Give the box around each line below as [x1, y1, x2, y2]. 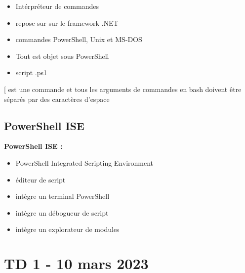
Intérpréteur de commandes [15, 1, 99, 11]
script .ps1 [15, 67, 47, 78]
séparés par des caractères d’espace [4, 93, 110, 104]
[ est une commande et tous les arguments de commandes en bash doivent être [4, 84, 242, 94]
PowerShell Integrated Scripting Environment [15, 157, 154, 168]
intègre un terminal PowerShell [15, 191, 110, 201]
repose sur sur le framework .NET [15, 17, 119, 28]
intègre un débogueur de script [15, 207, 109, 218]
